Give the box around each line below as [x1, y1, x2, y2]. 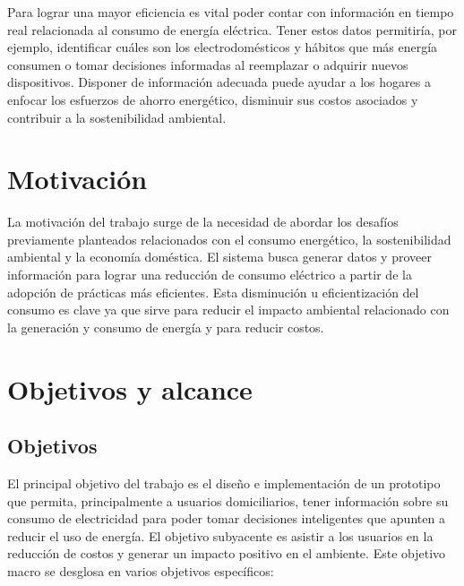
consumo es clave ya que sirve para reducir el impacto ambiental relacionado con [7, 300, 450, 319]
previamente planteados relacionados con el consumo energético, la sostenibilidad [7, 229, 451, 248]
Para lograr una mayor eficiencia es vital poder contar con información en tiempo [7, 3, 454, 21]
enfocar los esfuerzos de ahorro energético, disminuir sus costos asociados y [7, 90, 418, 108]
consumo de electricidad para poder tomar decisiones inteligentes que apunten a [7, 509, 445, 528]
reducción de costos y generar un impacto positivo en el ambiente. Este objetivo [7, 544, 446, 563]
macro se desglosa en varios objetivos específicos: [7, 561, 274, 580]
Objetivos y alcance [7, 370, 253, 407]
